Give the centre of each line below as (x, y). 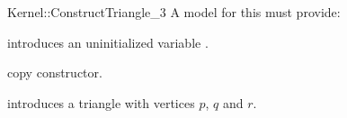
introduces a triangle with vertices (101, 102)
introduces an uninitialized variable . (108, 42)
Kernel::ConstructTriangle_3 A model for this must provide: (174, 12)
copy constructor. (55, 73)
